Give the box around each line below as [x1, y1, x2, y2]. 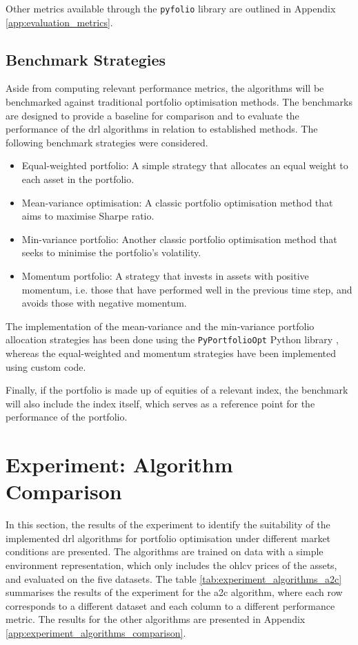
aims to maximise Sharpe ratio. [21, 209, 155, 223]
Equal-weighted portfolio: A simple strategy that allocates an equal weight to [21, 158, 348, 173]
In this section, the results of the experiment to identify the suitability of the [6, 517, 330, 532]
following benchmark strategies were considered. [6, 135, 208, 149]
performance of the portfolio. [6, 410, 128, 424]
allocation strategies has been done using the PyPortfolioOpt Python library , [6, 332, 339, 347]
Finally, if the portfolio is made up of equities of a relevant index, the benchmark [6, 383, 348, 397]
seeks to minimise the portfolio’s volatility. [21, 245, 201, 260]
